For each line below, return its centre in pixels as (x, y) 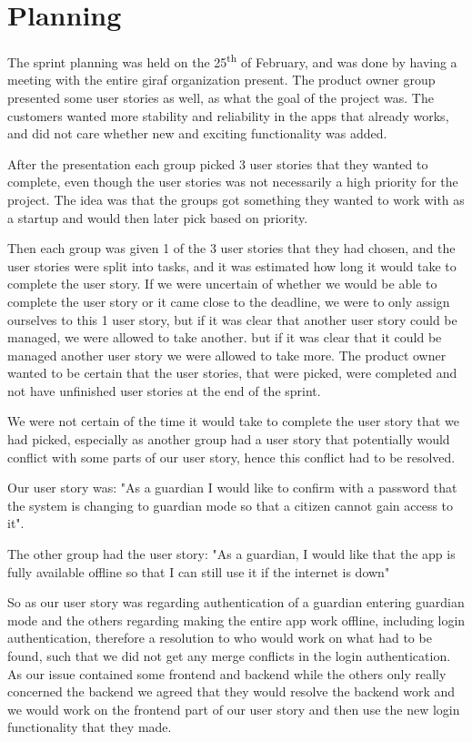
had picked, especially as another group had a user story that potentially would (229, 439)
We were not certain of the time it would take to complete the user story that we (233, 421)
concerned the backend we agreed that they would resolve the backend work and (231, 691)
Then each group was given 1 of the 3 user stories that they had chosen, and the (231, 248)
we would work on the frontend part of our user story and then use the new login (234, 709)
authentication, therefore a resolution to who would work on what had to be (220, 638)
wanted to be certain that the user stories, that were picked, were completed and (232, 373)
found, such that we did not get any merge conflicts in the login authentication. (229, 656)
